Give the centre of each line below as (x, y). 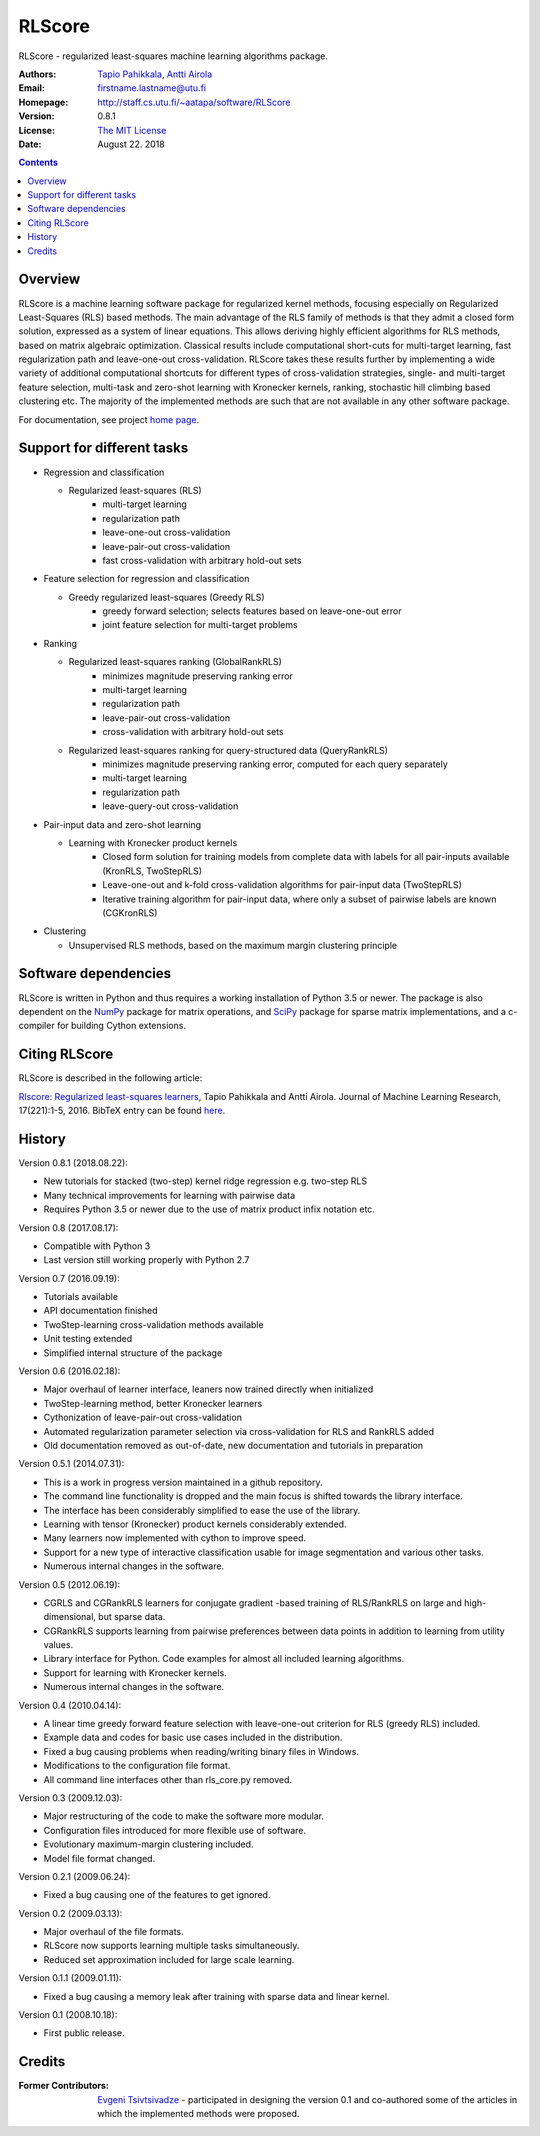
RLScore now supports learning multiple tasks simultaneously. (171, 1946)
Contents (38, 162)
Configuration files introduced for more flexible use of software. (175, 1830)
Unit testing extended (88, 1339)
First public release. (84, 2033)
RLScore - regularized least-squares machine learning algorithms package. (173, 56)
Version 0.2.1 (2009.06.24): (74, 1876)
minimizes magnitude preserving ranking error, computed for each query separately (275, 764)
